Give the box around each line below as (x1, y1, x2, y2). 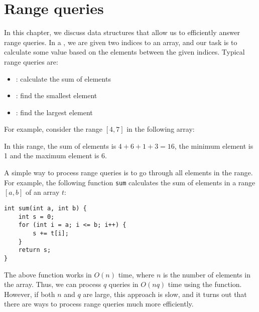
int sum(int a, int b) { (4, 204, 87, 212)
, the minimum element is (174, 140, 253, 151)
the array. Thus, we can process (4, 279, 101, 289)
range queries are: (4, 56, 58, 67)
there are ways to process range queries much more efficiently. (4, 298, 194, 309)
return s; (18, 246, 51, 254)
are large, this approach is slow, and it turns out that (83, 288, 247, 299)
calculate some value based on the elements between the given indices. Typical (4, 47, 245, 57)
